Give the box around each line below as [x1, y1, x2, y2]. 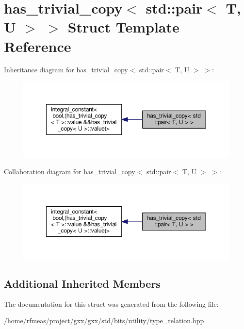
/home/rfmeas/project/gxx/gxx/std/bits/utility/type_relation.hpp [4, 315, 204, 325]
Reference [4, 36, 71, 56]
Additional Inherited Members [4, 276, 161, 291]
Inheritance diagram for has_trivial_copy [4, 64, 128, 74]
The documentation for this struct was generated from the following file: [4, 298, 219, 309]
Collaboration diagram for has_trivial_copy [4, 166, 135, 177]
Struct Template [67, 17, 179, 37]
